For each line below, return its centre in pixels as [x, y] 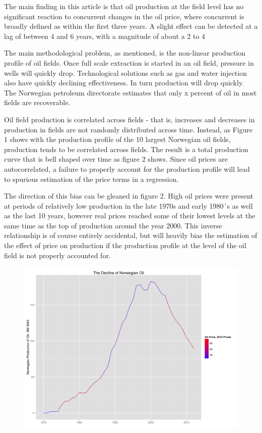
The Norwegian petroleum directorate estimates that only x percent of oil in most [130, 92]
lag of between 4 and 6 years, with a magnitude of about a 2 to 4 [105, 36]
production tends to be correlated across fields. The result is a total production [126, 149]
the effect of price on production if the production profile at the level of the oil [125, 245]
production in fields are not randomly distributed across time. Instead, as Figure [128, 129]
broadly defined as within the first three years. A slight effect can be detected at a [131, 26]
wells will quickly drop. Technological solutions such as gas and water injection [125, 73]
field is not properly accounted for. [57, 255]
